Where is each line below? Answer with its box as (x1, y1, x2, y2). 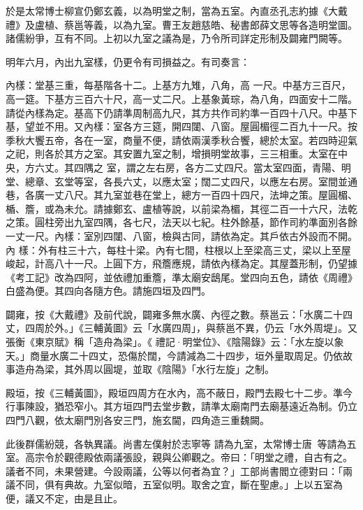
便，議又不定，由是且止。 (6, 491, 123, 505)
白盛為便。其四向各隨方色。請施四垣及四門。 (6, 283, 211, 298)
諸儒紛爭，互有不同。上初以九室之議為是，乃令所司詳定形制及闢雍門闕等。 (6, 31, 348, 45)
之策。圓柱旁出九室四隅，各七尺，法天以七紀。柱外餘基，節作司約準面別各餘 (6, 215, 357, 229)
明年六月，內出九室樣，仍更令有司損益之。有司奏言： (6, 54, 250, 69)
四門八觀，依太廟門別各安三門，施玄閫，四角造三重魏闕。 (6, 413, 269, 427)
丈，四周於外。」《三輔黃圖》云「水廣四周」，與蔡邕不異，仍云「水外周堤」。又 (6, 320, 357, 335)
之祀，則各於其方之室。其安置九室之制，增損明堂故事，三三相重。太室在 (6, 146, 338, 161)
